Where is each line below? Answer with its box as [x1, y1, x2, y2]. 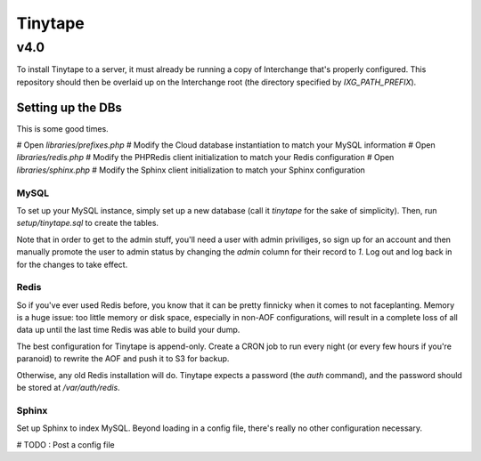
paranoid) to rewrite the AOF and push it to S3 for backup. [16, 353, 230, 364]
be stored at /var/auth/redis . [16, 383, 120, 393]
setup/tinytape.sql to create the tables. [16, 218, 159, 229]
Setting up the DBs [16, 100, 122, 115]
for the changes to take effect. [16, 259, 128, 270]
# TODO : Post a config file [16, 439, 115, 449]
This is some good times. [16, 123, 109, 133]
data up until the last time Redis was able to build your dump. [16, 325, 240, 336]
